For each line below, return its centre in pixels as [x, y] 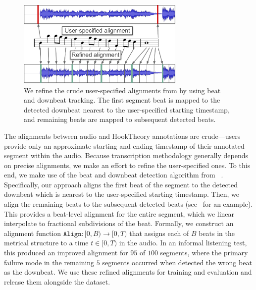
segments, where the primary [204, 253]
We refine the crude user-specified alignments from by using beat [122, 90]
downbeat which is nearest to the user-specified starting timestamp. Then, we [122, 194]
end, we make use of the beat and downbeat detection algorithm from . [114, 175]
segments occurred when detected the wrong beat [177, 262]
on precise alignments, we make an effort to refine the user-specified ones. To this [127, 165]
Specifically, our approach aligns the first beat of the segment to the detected [121, 184]
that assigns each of [159, 233]
